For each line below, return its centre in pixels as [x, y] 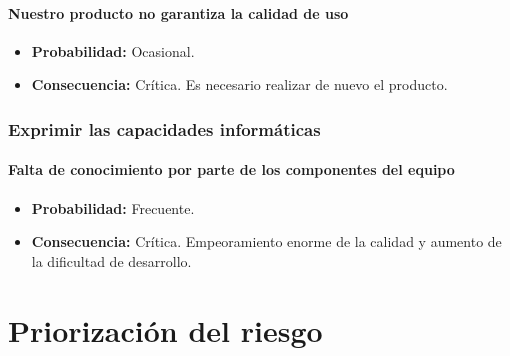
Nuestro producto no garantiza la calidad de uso [178, 12]
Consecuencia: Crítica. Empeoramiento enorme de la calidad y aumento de [266, 241]
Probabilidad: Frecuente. [113, 207]
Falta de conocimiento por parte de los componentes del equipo [231, 169]
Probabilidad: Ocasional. [113, 50]
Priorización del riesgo [165, 329]
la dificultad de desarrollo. [111, 260]
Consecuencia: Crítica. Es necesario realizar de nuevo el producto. [239, 84]
